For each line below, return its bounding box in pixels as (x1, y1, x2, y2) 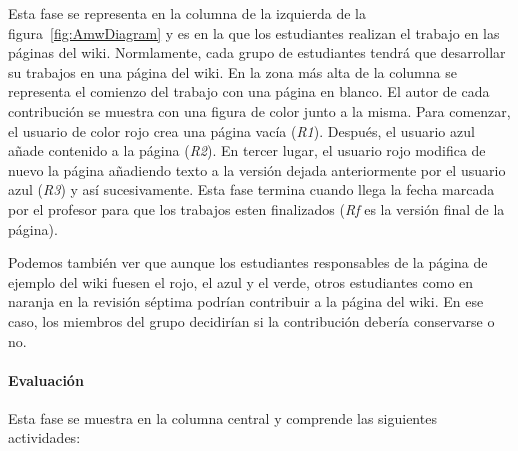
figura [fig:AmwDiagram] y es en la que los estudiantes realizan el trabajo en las (8, 22, 500, 43)
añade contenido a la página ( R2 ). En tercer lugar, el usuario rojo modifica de (8, 140, 486, 161)
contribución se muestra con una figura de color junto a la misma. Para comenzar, (8, 100, 511, 121)
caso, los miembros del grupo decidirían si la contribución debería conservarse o (8, 310, 495, 331)
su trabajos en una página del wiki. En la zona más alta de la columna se (8, 61, 457, 82)
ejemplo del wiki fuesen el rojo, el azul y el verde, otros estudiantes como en (8, 271, 474, 292)
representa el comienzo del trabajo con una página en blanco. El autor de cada (8, 81, 490, 102)
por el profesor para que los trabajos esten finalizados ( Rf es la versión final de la (8, 198, 505, 219)
